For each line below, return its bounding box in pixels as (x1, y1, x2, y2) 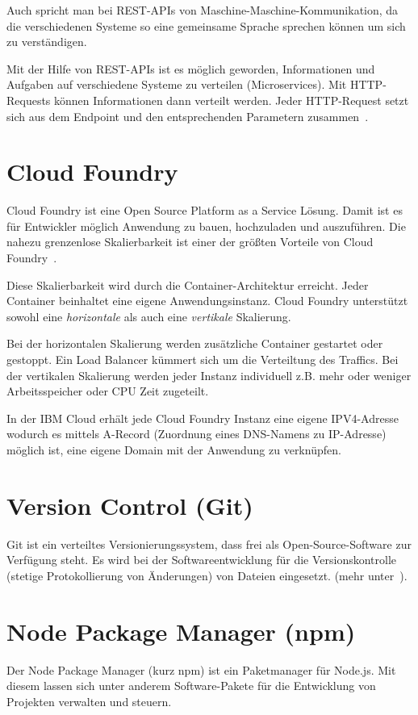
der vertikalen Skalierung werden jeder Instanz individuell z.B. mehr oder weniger (6, 366, 412, 383)
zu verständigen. (6, 33, 87, 50)
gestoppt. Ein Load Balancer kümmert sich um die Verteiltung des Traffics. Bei (6, 351, 399, 368)
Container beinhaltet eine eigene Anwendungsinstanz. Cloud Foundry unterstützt (6, 292, 408, 309)
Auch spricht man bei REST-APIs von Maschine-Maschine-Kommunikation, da (6, 2, 399, 18)
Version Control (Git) (6, 488, 253, 521)
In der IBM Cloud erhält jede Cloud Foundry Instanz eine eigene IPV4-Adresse (6, 409, 399, 426)
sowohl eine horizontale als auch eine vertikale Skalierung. (6, 307, 291, 324)
